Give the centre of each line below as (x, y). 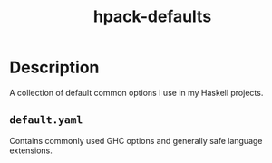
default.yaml (46, 120)
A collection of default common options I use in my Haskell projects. (136, 92)
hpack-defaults (152, 17)
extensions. (31, 150)
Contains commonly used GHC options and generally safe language (136, 140)
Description (54, 67)
